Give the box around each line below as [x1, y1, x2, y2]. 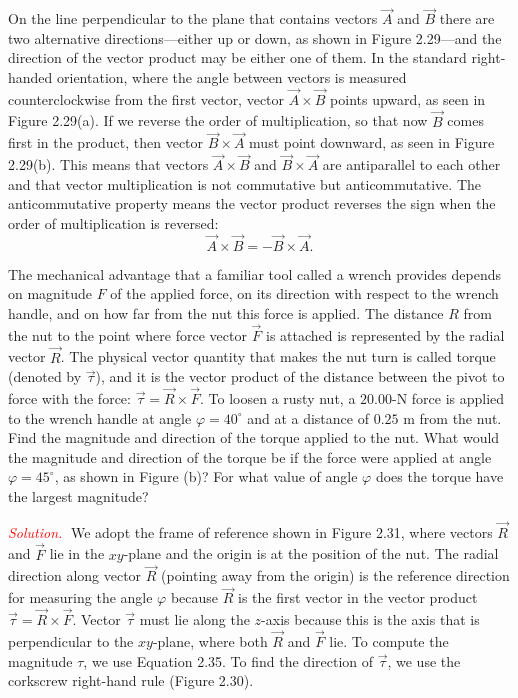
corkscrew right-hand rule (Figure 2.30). [8, 670, 254, 691]
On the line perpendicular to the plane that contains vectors [8, 8, 378, 29]
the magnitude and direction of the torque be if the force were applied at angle [8, 446, 492, 467]
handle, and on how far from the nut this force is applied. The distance [8, 303, 444, 324]
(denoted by [8, 366, 82, 387]
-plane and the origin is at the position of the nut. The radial [123, 543, 499, 564]
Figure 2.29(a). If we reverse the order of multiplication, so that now [8, 110, 428, 131]
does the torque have [375, 466, 504, 487]
